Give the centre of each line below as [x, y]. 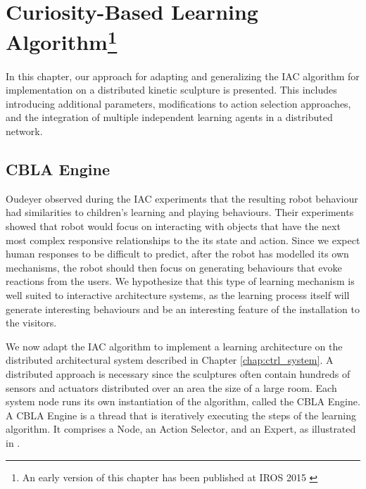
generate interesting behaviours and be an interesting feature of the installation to [183, 309]
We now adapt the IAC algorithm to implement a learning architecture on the [174, 346]
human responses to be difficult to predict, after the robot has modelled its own [177, 254]
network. [24, 131]
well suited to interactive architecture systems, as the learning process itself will [178, 294]
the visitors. [31, 323]
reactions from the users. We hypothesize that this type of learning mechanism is [180, 281]
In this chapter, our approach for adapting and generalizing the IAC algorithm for [183, 76]
